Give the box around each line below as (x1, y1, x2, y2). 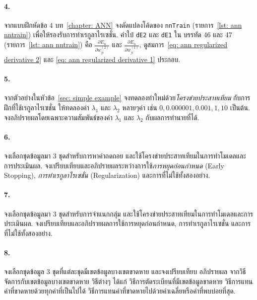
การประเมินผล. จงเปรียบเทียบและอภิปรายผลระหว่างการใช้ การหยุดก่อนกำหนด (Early (4, 160, 224, 170)
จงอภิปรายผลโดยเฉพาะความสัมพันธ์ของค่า (4, 112, 113, 122)
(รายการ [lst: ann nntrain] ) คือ (4, 39, 92, 50)
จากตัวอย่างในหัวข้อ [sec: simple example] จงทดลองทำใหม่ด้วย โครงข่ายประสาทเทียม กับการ (4, 92, 251, 103)
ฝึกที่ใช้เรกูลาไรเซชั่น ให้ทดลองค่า (4, 102, 89, 112)
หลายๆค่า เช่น (122, 102, 157, 112)
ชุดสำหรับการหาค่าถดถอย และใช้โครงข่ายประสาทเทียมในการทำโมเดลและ (59, 150, 246, 160)
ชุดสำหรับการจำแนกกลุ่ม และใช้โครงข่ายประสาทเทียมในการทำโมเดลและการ (59, 208, 253, 219)
